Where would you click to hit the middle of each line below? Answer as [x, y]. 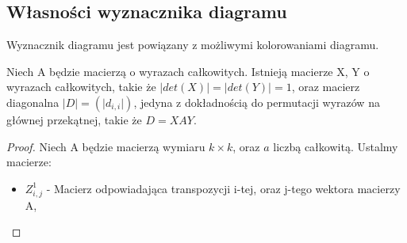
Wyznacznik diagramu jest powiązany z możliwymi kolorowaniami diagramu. [193, 45]
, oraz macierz [326, 87]
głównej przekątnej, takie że [74, 119]
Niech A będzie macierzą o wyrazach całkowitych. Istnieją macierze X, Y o [188, 71]
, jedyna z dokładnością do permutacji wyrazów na [257, 102]
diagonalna [33, 102]
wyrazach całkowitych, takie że [81, 87]
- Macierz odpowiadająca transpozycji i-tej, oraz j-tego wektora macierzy [223, 188]
